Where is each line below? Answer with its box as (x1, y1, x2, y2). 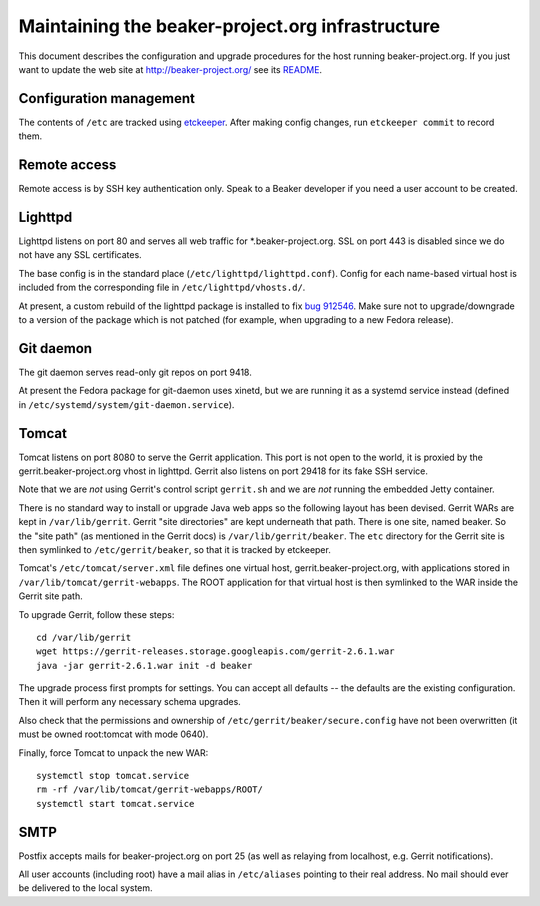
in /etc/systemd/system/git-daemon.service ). (18, 398, 235, 410)
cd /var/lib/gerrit (36, 631, 132, 643)
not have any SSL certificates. (18, 249, 142, 261)
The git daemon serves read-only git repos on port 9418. (18, 366, 252, 378)
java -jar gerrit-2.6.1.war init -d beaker (36, 660, 253, 671)
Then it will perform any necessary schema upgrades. (18, 696, 242, 708)
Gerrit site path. (18, 590, 84, 602)
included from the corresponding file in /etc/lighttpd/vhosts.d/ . (18, 281, 306, 294)
